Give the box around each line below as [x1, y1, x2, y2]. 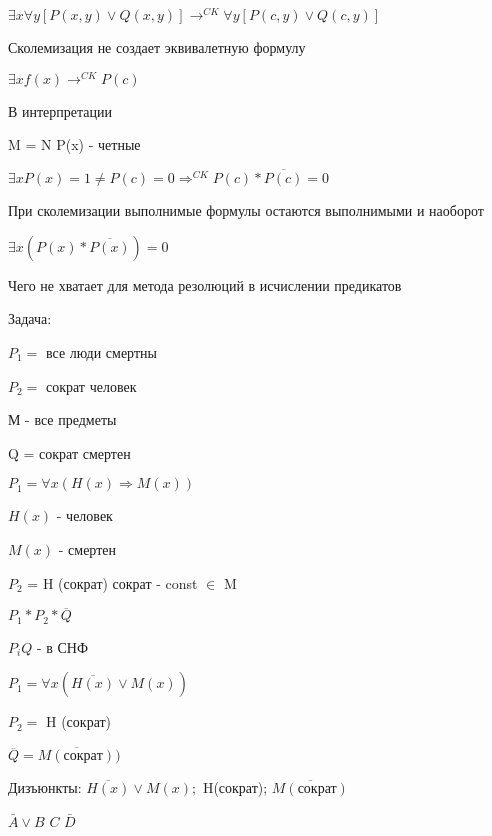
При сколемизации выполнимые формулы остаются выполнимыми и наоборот [8, 200, 484, 221]
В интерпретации [8, 100, 113, 121]
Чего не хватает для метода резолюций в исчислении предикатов [8, 274, 402, 295]
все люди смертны [46, 341, 157, 362]
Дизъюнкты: [8, 777, 82, 798]
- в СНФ [36, 636, 89, 657]
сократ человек [46, 375, 137, 396]
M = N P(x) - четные [8, 134, 141, 155]
